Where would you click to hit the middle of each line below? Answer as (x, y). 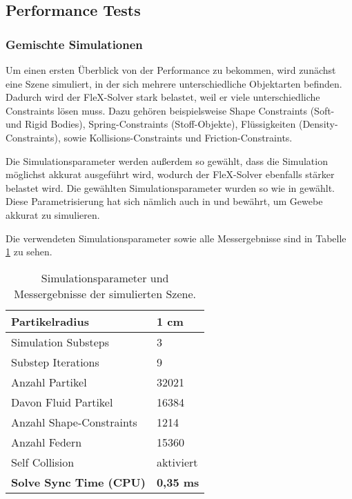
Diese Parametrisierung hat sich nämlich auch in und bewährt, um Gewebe (164, 201)
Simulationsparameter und (105, 277)
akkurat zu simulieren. (53, 214)
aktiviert (177, 462)
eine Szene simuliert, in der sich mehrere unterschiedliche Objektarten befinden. (174, 83)
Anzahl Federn (47, 442)
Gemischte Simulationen (74, 44)
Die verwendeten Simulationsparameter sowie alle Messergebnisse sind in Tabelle (176, 238)
